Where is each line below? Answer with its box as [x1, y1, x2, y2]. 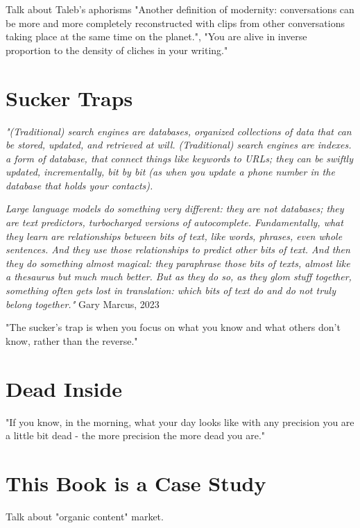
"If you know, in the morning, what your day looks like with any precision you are [6, 414, 354, 429]
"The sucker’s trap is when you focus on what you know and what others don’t [6, 320, 341, 334]
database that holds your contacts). [6, 178, 153, 192]
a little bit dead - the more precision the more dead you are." [6, 428, 266, 443]
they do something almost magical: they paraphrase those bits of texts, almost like [6, 255, 350, 270]
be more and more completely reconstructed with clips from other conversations [6, 15, 345, 30]
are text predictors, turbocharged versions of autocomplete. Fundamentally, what [6, 215, 343, 230]
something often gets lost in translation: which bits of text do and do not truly [6, 283, 336, 298]
